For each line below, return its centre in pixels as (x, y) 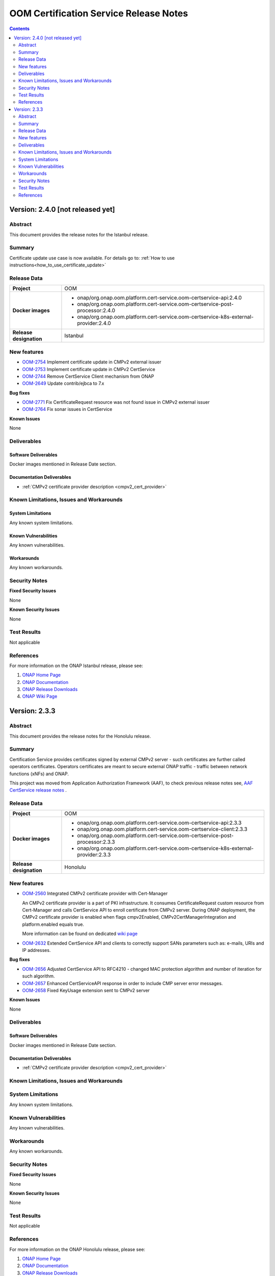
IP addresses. (36, 950)
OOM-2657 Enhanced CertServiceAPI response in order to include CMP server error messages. (122, 983)
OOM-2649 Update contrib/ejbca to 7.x (63, 383)
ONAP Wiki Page (40, 696)
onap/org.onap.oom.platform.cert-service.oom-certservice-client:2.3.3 (162, 829)
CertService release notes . (38, 790)
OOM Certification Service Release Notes (99, 13)
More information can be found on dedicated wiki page (80, 934)
